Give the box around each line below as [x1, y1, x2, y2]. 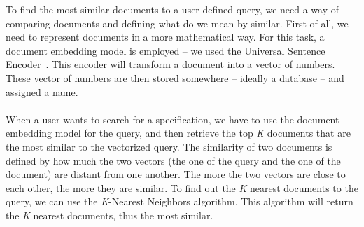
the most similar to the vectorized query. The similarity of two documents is [6, 139, 332, 153]
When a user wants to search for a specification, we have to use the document [6, 111, 339, 126]
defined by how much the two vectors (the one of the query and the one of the [6, 153, 341, 167]
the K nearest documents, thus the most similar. [6, 207, 213, 222]
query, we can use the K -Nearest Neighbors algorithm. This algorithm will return [6, 194, 353, 209]
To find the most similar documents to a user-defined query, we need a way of [6, 2, 339, 16]
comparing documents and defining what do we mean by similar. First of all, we [6, 15, 349, 30]
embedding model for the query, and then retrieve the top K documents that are [6, 125, 351, 140]
